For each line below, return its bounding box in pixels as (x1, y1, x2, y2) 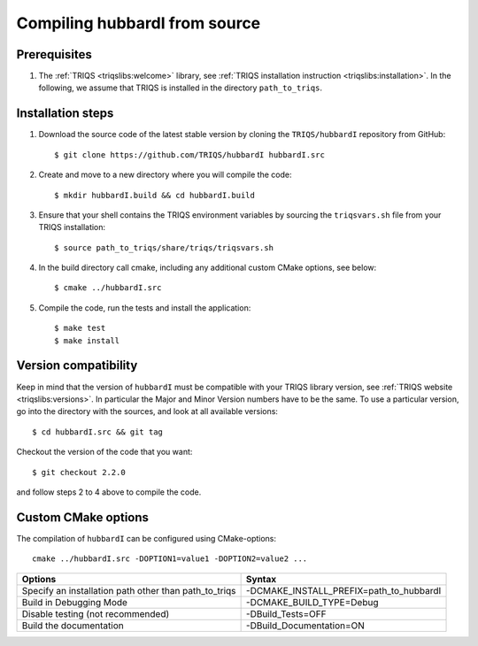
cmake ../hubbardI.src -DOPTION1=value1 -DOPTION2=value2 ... (32, 554, 308, 564)
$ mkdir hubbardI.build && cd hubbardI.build (54, 190, 256, 200)
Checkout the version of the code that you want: (16, 447, 193, 458)
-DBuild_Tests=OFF (245, 607, 327, 619)
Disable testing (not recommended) (21, 607, 170, 619)
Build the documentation (21, 619, 124, 632)
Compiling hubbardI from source (16, 13, 261, 33)
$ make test (54, 323, 106, 334)
